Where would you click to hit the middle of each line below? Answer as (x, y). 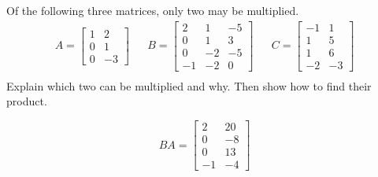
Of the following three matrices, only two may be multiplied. (153, 10)
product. (27, 101)
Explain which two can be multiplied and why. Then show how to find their (189, 85)
